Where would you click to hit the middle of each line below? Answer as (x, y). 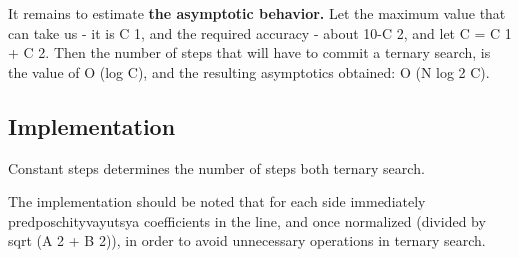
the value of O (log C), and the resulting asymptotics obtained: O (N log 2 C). (249, 71)
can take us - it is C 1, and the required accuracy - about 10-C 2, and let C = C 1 (260, 32)
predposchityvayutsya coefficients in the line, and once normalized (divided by (247, 220)
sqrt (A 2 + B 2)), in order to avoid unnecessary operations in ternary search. (247, 240)
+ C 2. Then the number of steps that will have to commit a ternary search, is (249, 52)
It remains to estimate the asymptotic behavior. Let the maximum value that (257, 13)
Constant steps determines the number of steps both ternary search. (216, 167)
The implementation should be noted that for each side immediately (217, 201)
